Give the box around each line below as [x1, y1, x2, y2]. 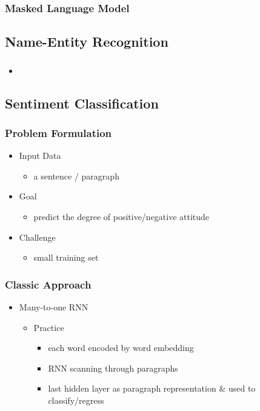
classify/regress [48, 393, 104, 406]
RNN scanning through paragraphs [48, 361, 178, 374]
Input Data [19, 149, 61, 162]
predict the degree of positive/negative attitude [33, 210, 210, 222]
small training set [33, 251, 99, 264]
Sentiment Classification [5, 93, 159, 112]
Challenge [19, 230, 56, 243]
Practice [33, 321, 64, 333]
